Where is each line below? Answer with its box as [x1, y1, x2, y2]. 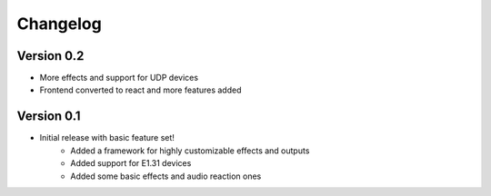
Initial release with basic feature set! [39, 132, 175, 143]
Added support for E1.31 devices [70, 158, 192, 169]
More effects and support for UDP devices [39, 73, 199, 83]
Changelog [16, 14, 102, 34]
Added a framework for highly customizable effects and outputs [70, 145, 310, 156]
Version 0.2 [16, 48, 85, 64]
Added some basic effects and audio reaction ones [70, 171, 262, 181]
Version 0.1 [16, 109, 81, 124]
